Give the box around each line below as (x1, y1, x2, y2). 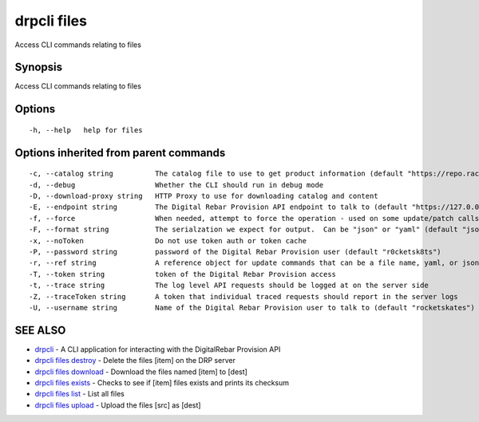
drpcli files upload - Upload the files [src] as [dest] (34, 400, 201, 410)
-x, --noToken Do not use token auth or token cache (29, 236, 307, 245)
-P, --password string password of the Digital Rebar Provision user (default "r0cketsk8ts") (29, 247, 442, 256)
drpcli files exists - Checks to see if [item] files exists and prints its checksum (34, 378, 290, 388)
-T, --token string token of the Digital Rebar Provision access (29, 270, 337, 278)
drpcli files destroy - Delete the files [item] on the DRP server (34, 356, 236, 365)
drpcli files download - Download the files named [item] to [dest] (34, 367, 247, 377)
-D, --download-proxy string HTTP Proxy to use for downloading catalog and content (29, 191, 378, 201)
